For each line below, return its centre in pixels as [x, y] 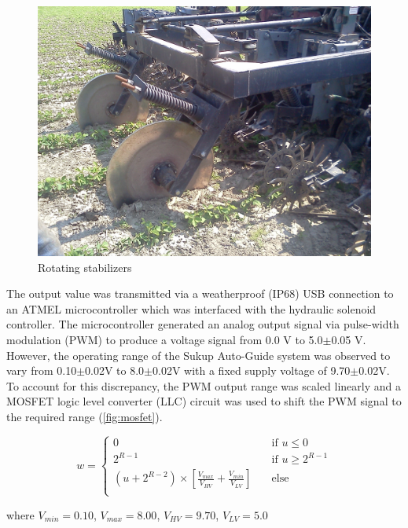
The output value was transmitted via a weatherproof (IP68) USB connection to [200, 293]
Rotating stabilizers [85, 267]
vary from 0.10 [42, 370]
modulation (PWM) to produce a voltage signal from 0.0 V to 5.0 [165, 339]
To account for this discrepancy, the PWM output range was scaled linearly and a [204, 385]
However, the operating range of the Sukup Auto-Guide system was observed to [198, 355]
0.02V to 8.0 [115, 370]
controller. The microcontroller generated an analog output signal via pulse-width [203, 324]
